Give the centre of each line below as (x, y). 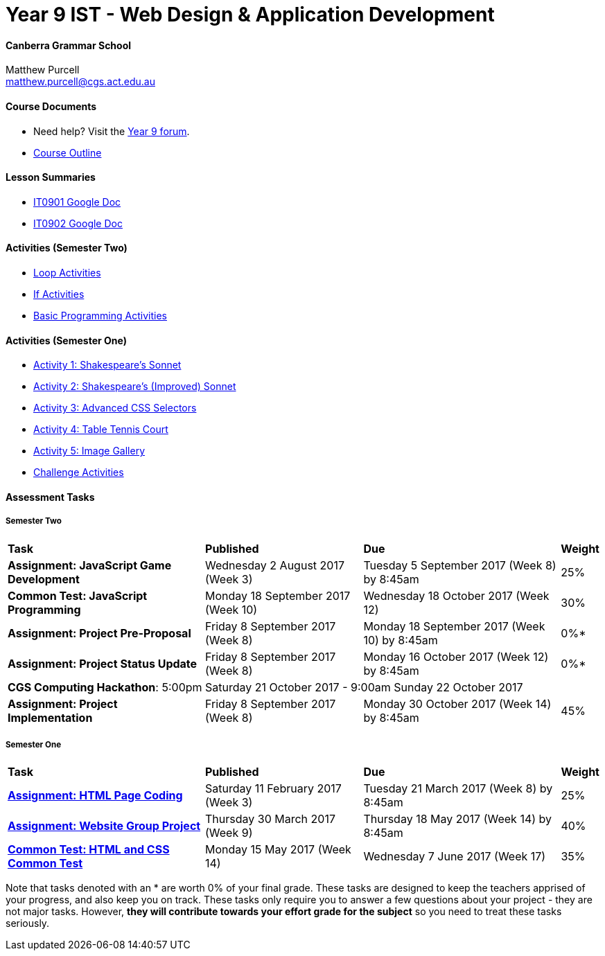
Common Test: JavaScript (78, 595)
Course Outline (68, 152)
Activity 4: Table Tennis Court (101, 430)
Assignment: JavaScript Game (90, 565)
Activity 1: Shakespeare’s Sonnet (107, 365)
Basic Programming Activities (100, 316)
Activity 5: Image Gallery (89, 451)
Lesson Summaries (51, 177)
